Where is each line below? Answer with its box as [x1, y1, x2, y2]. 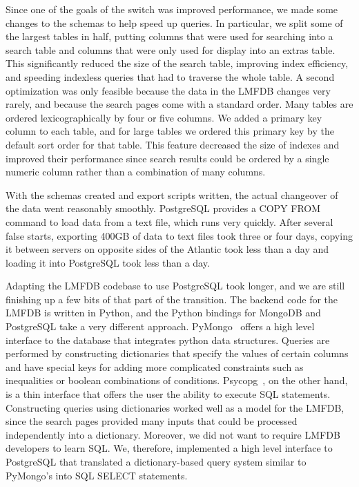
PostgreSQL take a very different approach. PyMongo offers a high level [6, 319, 315, 334]
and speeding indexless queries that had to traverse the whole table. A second [6, 69, 335, 84]
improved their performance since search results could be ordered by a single [6, 151, 329, 165]
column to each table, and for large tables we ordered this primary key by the [6, 124, 334, 138]
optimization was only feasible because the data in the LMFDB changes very [6, 83, 331, 97]
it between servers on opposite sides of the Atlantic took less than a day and [6, 242, 329, 256]
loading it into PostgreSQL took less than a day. [6, 255, 210, 269]
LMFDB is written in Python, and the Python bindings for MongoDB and [6, 305, 321, 320]
